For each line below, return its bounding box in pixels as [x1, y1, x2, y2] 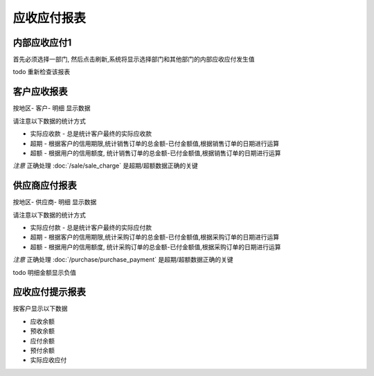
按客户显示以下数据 [12, 305, 68, 313]
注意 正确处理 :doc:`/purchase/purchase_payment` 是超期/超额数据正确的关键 [12, 256, 233, 264]
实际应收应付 [30, 356, 67, 364]
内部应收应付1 [12, 37, 72, 48]
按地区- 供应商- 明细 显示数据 [12, 198, 97, 206]
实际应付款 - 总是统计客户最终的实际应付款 [30, 224, 152, 231]
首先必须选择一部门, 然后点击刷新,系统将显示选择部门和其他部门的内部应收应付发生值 [12, 55, 256, 64]
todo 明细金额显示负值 [12, 268, 76, 276]
